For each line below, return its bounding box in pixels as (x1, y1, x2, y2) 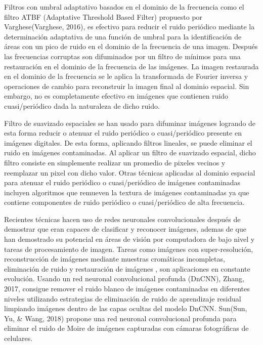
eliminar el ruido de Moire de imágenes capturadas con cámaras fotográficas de (4, 323, 249, 333)
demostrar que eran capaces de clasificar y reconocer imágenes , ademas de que (4, 224, 246, 234)
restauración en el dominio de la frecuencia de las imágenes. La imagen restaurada (4, 61, 259, 71)
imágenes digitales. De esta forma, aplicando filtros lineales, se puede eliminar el (4, 137, 252, 148)
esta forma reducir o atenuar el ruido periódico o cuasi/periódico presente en (4, 127, 242, 138)
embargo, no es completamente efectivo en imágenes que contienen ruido (4, 91, 229, 101)
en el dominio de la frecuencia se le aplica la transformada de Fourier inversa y (4, 71, 248, 81)
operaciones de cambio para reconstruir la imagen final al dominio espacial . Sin (4, 80, 249, 91)
